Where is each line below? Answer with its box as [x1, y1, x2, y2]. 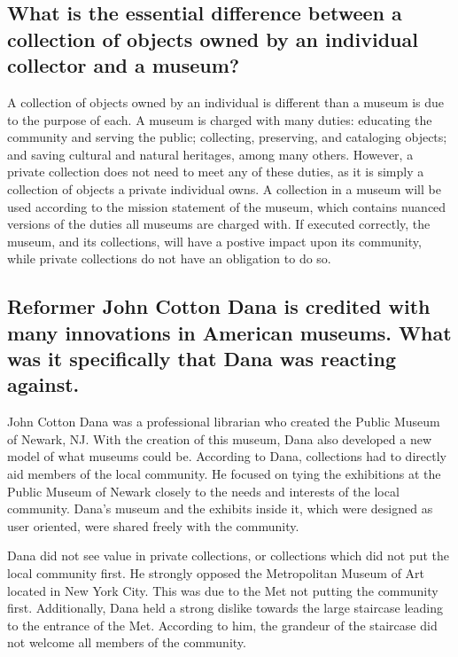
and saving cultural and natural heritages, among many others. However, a [7, 145, 414, 163]
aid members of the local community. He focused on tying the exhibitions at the [7, 465, 441, 483]
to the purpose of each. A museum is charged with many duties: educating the [7, 110, 432, 129]
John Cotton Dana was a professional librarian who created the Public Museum [7, 412, 440, 431]
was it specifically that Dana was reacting [7, 345, 397, 372]
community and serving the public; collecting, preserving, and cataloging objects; [7, 128, 447, 146]
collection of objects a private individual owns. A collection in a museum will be [7, 179, 441, 198]
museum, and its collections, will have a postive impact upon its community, [7, 231, 422, 250]
